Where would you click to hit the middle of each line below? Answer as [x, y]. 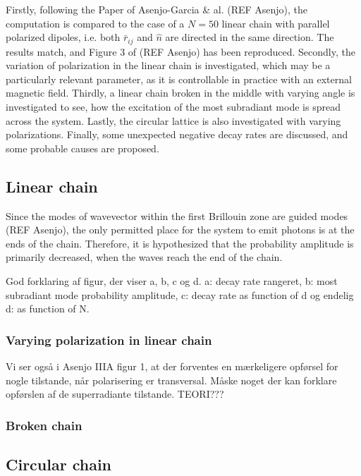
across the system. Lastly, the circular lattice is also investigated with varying [173, 120]
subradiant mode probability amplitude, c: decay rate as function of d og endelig [180, 294]
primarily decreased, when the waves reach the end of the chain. [144, 257]
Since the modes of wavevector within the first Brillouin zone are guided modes [177, 215]
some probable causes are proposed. [82, 148]
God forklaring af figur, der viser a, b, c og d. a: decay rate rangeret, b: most [172, 280]
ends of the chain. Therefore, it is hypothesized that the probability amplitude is [180, 243]
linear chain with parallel [276, 23]
